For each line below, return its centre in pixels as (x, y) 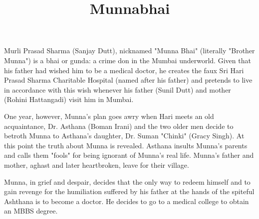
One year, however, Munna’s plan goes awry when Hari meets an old (109, 116)
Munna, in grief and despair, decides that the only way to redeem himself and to (127, 181)
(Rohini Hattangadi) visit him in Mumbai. (69, 99)
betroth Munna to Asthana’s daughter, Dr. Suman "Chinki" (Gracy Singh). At (124, 136)
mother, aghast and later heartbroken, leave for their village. (97, 164)
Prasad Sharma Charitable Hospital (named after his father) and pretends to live (128, 80)
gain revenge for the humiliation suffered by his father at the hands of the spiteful (129, 191)
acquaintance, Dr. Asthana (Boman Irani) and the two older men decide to (119, 126)
